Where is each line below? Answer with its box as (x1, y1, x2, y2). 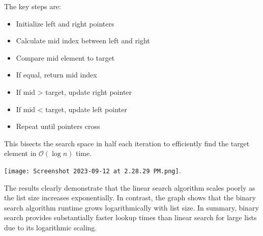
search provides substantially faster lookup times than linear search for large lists (4, 212, 257, 223)
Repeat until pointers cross (16, 121, 100, 132)
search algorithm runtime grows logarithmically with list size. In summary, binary (4, 202, 259, 213)
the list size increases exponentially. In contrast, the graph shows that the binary (4, 192, 256, 203)
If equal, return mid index (16, 69, 97, 80)
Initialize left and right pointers (16, 18, 114, 29)
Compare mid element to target (16, 52, 115, 63)
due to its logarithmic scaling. (4, 222, 97, 232)
